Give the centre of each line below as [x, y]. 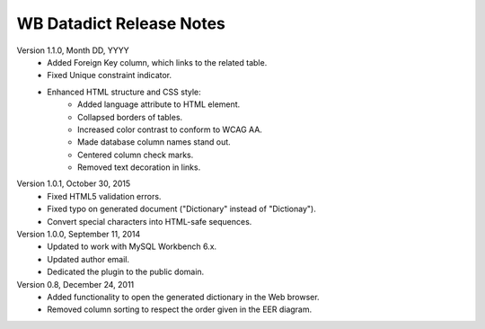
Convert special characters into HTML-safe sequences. [150, 221]
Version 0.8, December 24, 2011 [75, 284]
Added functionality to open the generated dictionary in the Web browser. [183, 297]
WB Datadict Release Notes [121, 23]
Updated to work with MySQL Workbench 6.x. [132, 246]
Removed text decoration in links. [139, 167]
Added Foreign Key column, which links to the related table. [157, 62]
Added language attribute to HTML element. [159, 104]
